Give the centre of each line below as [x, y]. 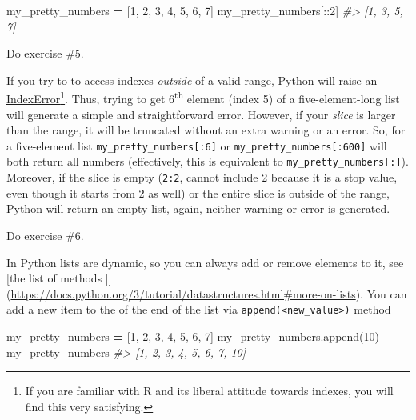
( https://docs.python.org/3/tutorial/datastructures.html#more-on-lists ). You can [207, 293]
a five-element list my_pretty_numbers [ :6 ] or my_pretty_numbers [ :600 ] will [197, 145]
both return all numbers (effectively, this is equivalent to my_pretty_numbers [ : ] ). [208, 161]
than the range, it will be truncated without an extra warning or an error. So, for [206, 130]
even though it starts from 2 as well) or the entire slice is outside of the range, [198, 192]
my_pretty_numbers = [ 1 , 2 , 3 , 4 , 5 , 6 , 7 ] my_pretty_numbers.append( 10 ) [193, 336]
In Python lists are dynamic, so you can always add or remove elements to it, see [205, 262]
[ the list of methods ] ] [59, 278]
